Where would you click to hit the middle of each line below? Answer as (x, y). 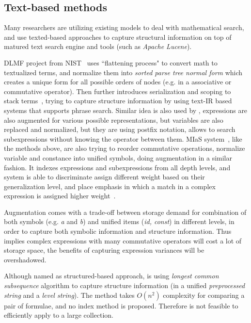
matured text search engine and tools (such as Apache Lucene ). (98, 46)
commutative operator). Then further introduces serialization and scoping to (118, 91)
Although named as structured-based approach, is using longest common (111, 276)
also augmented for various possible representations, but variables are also (114, 120)
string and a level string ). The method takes (69, 295)
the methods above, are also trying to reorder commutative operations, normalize (125, 148)
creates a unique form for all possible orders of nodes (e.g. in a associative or (118, 82)
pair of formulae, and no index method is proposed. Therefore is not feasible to (121, 305)
